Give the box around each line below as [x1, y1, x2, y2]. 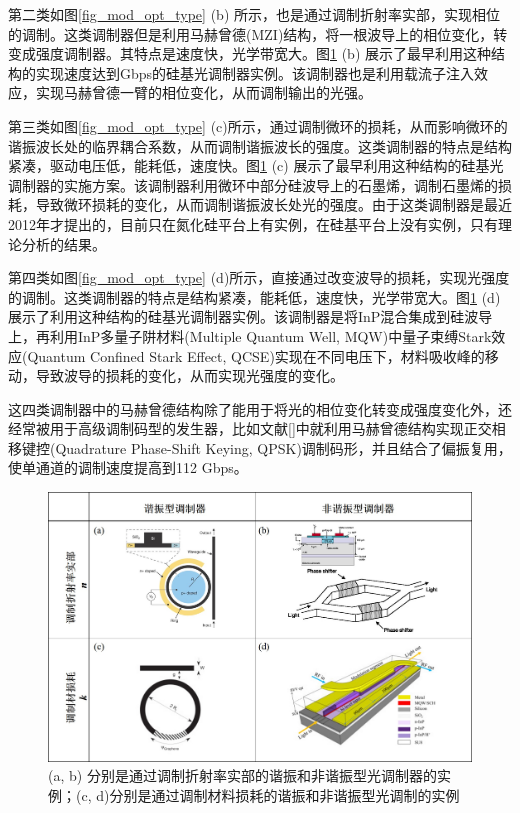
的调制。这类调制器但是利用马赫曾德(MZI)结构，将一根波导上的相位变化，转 [8, 23, 508, 44]
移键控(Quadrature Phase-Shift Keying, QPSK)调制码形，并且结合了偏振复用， [8, 437, 512, 458]
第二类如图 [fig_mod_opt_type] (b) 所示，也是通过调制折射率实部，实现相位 [8, 4, 500, 24]
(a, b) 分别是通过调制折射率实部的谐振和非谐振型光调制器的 [48, 765, 437, 786]
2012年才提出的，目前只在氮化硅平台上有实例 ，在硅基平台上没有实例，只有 [8, 213, 498, 234]
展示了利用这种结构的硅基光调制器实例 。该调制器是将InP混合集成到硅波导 [8, 306, 493, 327]
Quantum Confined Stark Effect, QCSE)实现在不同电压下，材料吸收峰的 [27, 345, 485, 366]
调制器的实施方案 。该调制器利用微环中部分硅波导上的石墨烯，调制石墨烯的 [8, 174, 498, 195]
